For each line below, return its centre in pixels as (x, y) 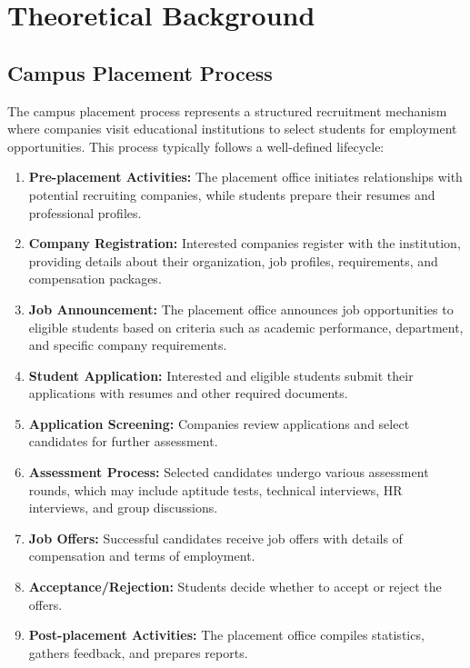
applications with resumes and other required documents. (188, 393)
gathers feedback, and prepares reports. (138, 652)
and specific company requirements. (128, 345)
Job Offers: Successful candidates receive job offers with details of (215, 538)
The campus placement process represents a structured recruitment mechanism (227, 110)
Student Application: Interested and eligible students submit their (221, 375)
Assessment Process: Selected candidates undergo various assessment (229, 472)
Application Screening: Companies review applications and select (219, 423)
